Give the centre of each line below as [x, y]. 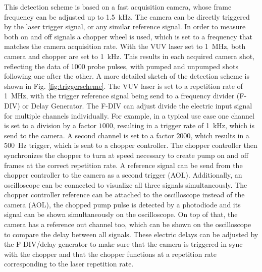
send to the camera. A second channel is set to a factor [89, 135]
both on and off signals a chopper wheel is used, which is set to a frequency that [128, 36]
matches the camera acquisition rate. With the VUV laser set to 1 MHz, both [125, 46]
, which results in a [220, 135]
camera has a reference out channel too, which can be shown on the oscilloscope [128, 224]
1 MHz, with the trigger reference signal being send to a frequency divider [119, 96]
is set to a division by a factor [50, 125]
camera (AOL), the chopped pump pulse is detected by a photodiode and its [122, 204]
